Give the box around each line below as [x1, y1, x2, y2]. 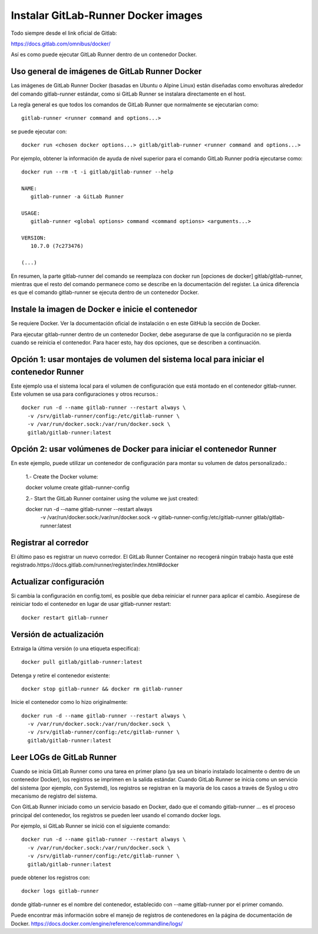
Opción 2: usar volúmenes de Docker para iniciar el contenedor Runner [11, 444, 277, 454]
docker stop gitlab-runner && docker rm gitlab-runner [21, 685, 183, 692]
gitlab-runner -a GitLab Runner [30, 194, 124, 200]
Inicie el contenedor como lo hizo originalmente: [11, 699, 128, 706]
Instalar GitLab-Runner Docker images [11, 9, 203, 22]
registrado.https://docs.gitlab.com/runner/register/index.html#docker [11, 561, 179, 569]
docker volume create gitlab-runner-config [25, 484, 130, 491]
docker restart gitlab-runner [21, 614, 109, 621]
